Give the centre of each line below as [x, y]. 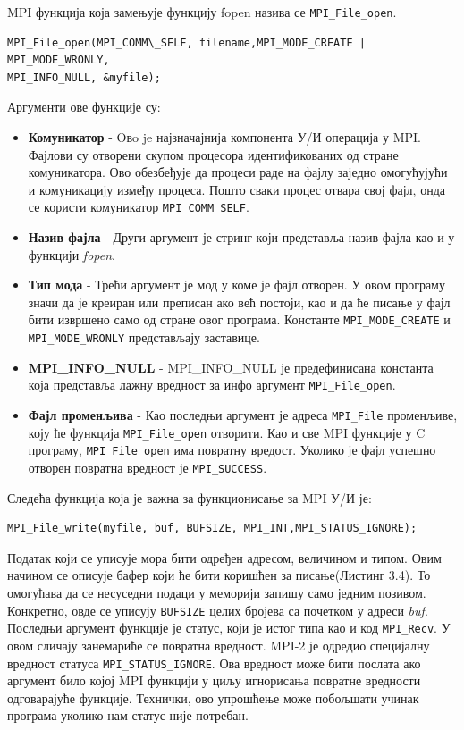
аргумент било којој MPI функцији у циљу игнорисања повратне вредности [214, 680]
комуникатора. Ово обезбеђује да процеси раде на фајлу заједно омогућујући [238, 172]
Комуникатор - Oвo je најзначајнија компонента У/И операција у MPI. [224, 137]
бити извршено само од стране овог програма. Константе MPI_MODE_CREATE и [239, 319]
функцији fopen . [72, 254]
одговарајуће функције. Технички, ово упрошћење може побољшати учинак [213, 697]
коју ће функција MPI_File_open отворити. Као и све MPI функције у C [227, 432]
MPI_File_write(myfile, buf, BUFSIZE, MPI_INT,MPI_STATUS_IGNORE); [212, 529]
